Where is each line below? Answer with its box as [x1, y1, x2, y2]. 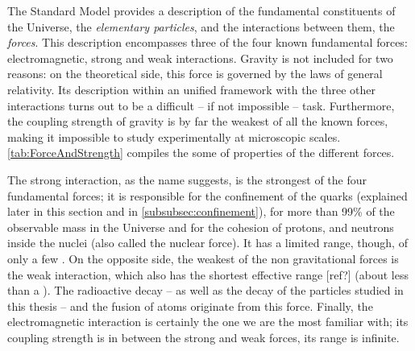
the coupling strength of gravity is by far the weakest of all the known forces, [7, 113, 388, 130]
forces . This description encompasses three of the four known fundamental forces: [7, 34, 408, 51]
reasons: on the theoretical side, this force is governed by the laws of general [7, 65, 383, 82]
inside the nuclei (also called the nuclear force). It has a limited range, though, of [7, 234, 408, 251]
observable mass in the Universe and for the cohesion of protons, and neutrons [7, 218, 394, 235]
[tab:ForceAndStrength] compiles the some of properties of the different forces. [7, 144, 395, 161]
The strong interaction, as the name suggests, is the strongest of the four [7, 171, 367, 188]
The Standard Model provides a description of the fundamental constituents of [7, 2, 396, 19]
